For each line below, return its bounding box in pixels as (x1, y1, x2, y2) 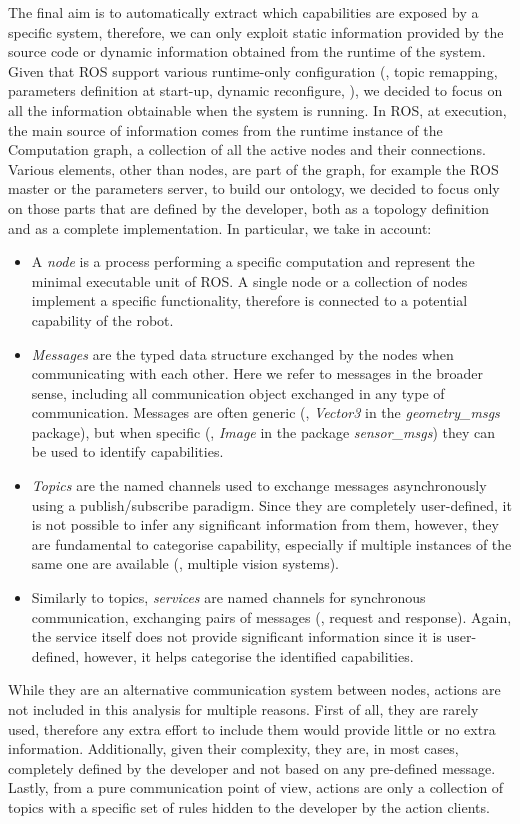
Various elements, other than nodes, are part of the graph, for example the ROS (8, 158, 499, 179)
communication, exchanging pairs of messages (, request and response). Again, (31, 606, 512, 627)
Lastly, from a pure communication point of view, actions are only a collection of (8, 777, 504, 798)
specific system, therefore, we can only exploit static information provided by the (8, 21, 504, 42)
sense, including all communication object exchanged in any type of (31, 382, 445, 403)
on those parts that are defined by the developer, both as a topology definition (8, 197, 490, 218)
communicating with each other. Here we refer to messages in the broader (31, 363, 483, 384)
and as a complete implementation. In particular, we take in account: (8, 217, 432, 238)
